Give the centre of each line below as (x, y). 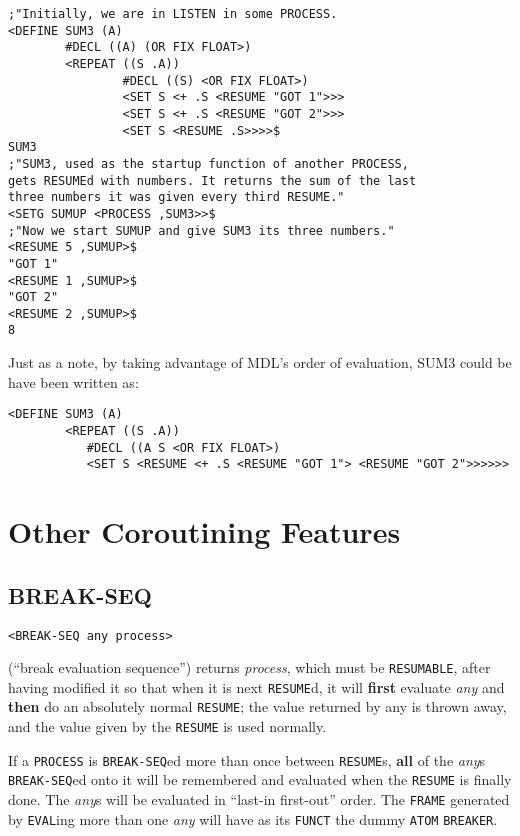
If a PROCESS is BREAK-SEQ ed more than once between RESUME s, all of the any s (247, 759)
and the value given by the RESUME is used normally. (167, 726)
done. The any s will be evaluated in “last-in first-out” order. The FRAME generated (259, 799)
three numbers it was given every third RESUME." (176, 197)
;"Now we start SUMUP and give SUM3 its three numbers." (201, 230)
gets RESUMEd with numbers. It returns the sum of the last (212, 180)
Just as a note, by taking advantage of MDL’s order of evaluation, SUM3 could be (260, 362)
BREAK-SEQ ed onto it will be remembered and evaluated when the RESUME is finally (260, 779)
